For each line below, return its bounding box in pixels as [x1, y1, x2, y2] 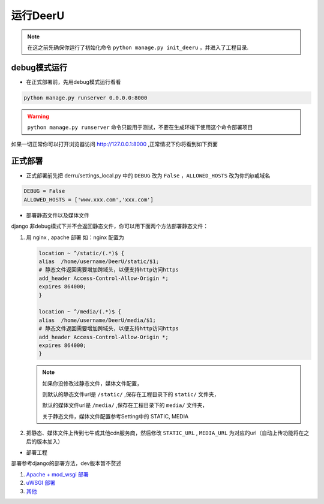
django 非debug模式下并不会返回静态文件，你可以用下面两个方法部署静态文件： [11, 222, 209, 230]
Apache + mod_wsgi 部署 [26, 470, 89, 478]
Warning [27, 113, 49, 120]
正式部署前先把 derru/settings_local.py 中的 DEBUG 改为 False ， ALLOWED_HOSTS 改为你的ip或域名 [26, 171, 271, 179]
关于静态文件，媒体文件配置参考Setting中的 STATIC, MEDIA [42, 412, 189, 420]
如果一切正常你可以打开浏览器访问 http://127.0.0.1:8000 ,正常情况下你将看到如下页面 [11, 140, 218, 147]
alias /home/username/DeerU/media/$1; [38, 316, 156, 324]
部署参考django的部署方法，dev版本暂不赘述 [11, 460, 122, 467]
